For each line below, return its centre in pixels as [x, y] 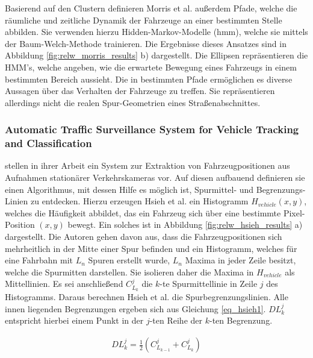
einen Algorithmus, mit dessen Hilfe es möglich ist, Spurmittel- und [129, 189]
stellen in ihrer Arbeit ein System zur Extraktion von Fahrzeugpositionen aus [147, 165]
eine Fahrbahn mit [39, 260]
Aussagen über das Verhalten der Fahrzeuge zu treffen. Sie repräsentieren [140, 91]
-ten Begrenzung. [241, 320]
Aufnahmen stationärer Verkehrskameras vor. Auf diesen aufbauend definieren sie [155, 177]
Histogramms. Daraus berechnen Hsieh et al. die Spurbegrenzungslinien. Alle [147, 297]
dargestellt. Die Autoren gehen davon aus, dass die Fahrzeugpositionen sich [144, 237]
